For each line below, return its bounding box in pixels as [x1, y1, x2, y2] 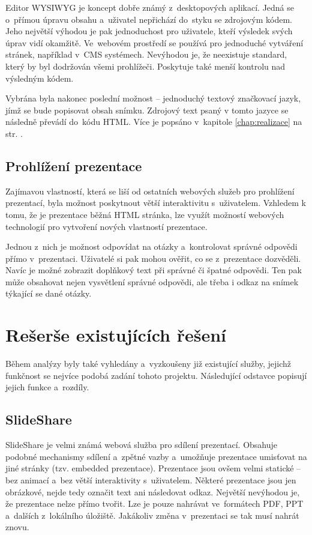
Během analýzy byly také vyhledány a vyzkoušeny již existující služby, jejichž [5, 357, 292, 370]
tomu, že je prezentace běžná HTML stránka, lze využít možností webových [5, 208, 284, 220]
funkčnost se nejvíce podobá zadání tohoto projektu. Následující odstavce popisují [5, 369, 307, 381]
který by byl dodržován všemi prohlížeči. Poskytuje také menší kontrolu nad [5, 59, 286, 72]
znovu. [5, 521, 29, 533]
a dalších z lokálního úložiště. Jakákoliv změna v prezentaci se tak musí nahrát [5, 509, 299, 521]
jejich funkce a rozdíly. [5, 381, 89, 393]
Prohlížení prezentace [5, 156, 142, 175]
